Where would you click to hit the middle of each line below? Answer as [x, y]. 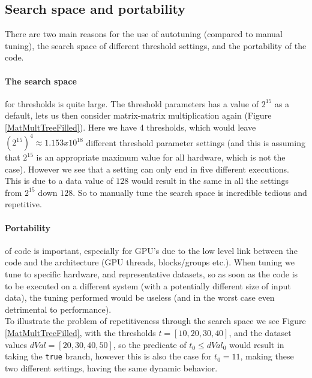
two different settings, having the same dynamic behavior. [111, 368]
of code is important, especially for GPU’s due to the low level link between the [151, 250]
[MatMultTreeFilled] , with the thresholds [80, 332]
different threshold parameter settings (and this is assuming [196, 142]
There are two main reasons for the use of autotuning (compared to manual [144, 34]
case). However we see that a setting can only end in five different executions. [147, 169]
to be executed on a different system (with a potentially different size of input [148, 285]
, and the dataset [260, 332]
